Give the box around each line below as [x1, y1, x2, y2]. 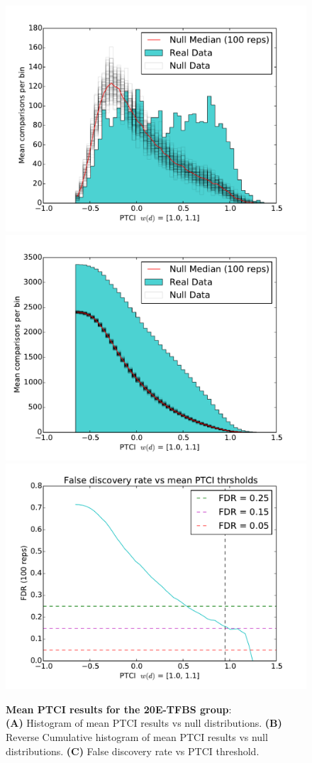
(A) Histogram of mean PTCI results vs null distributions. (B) [6, 715, 282, 730]
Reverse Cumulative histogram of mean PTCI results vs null [6, 729, 268, 744]
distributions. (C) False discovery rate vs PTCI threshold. [6, 743, 260, 758]
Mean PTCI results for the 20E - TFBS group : [6, 701, 232, 716]
